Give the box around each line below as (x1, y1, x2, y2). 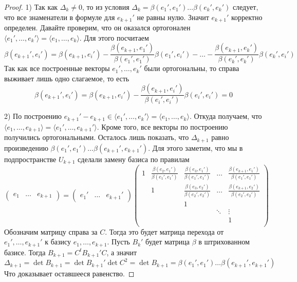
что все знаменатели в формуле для (4, 11, 115, 22)
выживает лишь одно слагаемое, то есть (4, 73, 129, 83)
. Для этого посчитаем (79, 32, 149, 43)
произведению (4, 142, 48, 153)
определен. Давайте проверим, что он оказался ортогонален (4, 22, 191, 33)
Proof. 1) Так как (4, 2, 58, 12)
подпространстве (4, 153, 57, 164)
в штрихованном (198, 236, 250, 247)
